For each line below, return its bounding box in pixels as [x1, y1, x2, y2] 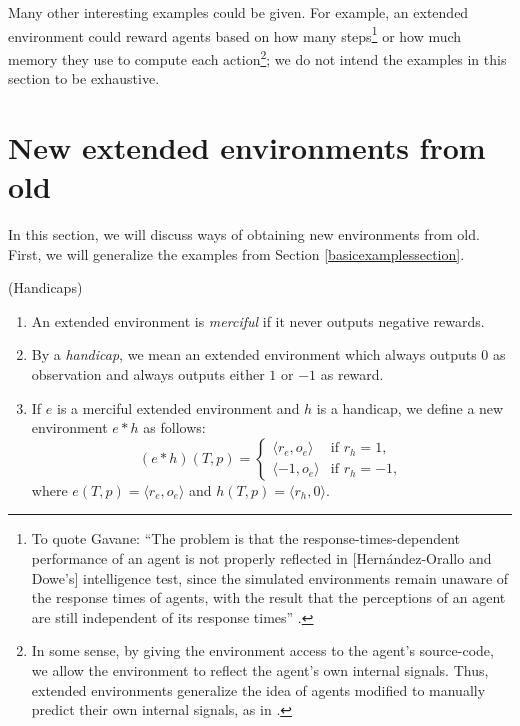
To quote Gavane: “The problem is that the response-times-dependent [31, 528, 461, 549]
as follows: [143, 417, 206, 438]
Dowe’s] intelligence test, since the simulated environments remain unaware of [31, 567, 509, 588]
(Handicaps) [8, 277, 83, 298]
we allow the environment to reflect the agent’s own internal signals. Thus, [31, 659, 489, 680]
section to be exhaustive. [8, 68, 160, 89]
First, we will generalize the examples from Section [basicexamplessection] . [8, 243, 465, 264]
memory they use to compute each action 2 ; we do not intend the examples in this [8, 45, 507, 69]
